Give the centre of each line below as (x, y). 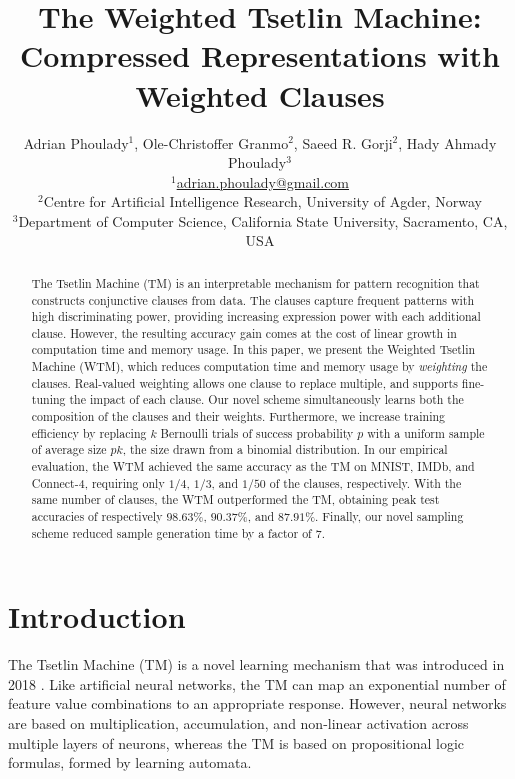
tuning (48, 399)
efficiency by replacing (89, 432)
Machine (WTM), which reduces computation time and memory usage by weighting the (259, 366)
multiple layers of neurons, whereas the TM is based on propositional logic (236, 742)
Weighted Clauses (260, 94)
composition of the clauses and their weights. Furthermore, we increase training (238, 416)
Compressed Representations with (260, 55)
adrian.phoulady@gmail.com (263, 181)
